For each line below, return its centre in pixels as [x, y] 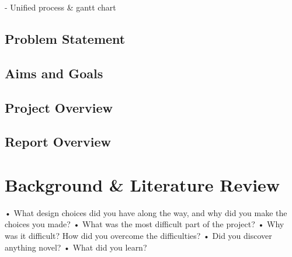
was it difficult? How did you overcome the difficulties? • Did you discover [138, 236]
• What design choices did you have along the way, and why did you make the [146, 212]
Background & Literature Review [142, 184]
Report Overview [58, 142]
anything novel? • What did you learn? [76, 247]
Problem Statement [65, 38]
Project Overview [59, 107]
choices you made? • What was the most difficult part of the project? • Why [145, 224]
